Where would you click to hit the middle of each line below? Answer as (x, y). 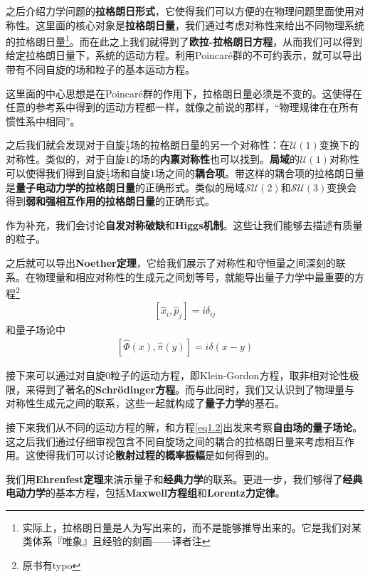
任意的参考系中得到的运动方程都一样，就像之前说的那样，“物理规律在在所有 (183, 107)
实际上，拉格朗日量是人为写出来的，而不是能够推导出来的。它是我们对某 (192, 527)
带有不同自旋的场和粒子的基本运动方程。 (100, 69)
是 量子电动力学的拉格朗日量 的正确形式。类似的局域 (125, 187)
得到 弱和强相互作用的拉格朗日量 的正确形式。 (110, 201)
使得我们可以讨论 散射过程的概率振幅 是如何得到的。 (155, 455)
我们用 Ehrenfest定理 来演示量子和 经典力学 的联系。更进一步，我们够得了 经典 (184, 478)
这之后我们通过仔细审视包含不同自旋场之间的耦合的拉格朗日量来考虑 (165, 441)
